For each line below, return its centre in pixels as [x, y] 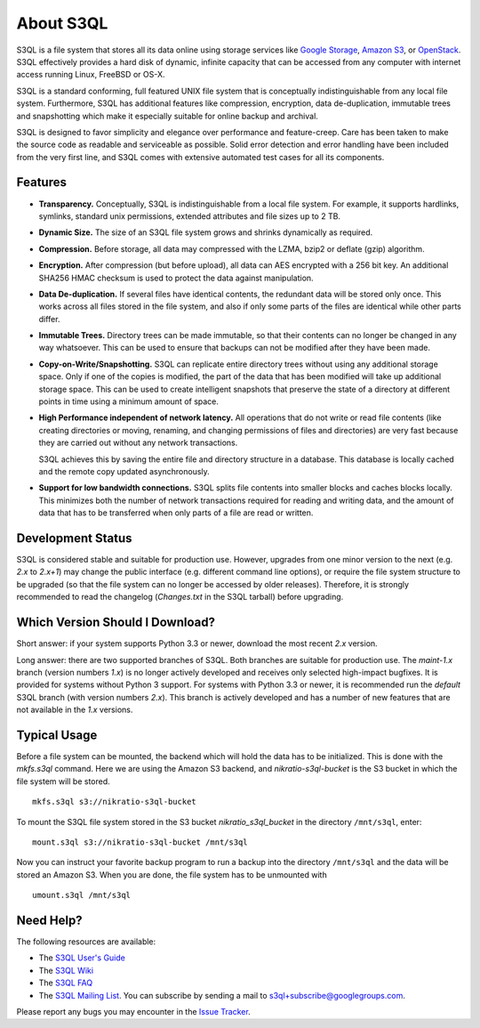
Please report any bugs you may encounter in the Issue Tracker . [133, 1012]
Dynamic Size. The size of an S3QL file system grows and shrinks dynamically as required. [206, 232]
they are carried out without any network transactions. [138, 443]
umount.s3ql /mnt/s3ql [82, 895]
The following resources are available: [86, 942]
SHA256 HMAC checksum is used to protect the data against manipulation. [176, 278]
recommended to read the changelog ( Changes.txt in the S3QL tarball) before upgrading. [180, 597]
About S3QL [62, 23]
